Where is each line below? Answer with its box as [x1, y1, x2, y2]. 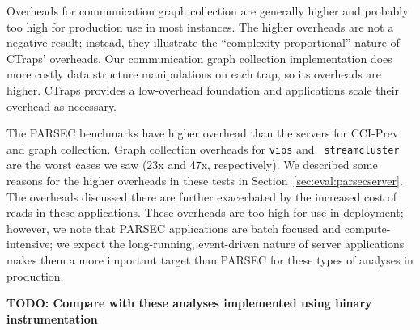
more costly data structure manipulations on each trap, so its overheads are [6, 66, 382, 82]
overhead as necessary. [6, 97, 117, 114]
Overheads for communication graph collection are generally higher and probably [6, 2, 409, 19]
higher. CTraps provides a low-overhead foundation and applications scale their [6, 81, 400, 98]
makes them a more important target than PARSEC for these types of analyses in [6, 251, 414, 268]
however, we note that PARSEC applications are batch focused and [6, 219, 342, 236]
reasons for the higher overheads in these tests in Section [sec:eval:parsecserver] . [6, 172, 403, 188]
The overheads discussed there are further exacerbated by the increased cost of [6, 188, 397, 205]
